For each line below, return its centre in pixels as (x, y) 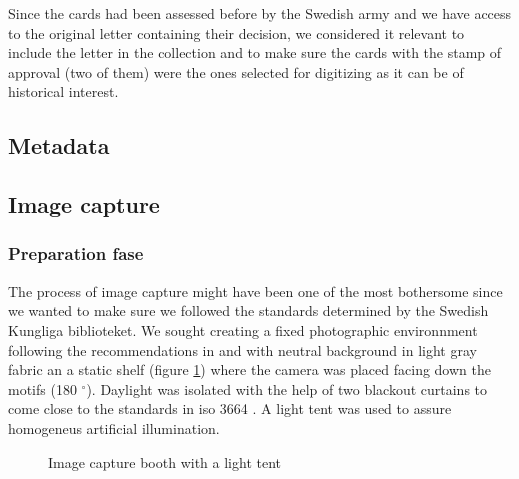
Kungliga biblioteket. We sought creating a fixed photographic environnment (243, 329)
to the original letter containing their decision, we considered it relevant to (236, 32)
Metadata (59, 145)
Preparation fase (76, 253)
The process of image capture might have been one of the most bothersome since (255, 290)
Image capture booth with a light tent (164, 461)
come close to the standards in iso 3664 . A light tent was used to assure (230, 408)
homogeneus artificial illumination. (114, 427)
